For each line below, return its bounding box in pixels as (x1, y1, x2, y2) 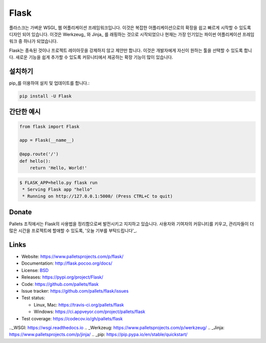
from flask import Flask (19, 124, 80, 129)
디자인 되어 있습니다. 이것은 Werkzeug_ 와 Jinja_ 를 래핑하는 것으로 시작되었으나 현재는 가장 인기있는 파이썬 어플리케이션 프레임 (9, 31, 255, 37)
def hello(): (19, 158, 51, 164)
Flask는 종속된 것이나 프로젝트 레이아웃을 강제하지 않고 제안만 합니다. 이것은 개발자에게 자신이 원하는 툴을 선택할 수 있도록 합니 (9, 47, 252, 53)
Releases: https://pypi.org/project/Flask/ (21, 274, 103, 280)
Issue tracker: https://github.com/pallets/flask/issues (21, 288, 129, 294)
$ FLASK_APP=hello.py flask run (19, 180, 98, 185)
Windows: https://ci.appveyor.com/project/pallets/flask (33, 309, 145, 315)
